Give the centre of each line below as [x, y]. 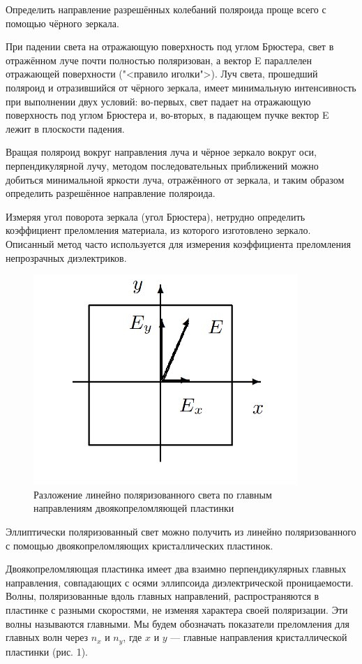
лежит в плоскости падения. [65, 128]
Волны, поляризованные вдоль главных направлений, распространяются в [163, 596]
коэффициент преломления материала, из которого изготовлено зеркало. [158, 230]
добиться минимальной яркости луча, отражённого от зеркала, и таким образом [175, 179]
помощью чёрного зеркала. [62, 23]
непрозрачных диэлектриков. [66, 257]
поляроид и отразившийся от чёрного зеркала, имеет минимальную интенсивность [181, 87]
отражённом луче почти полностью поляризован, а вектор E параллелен [159, 60]
